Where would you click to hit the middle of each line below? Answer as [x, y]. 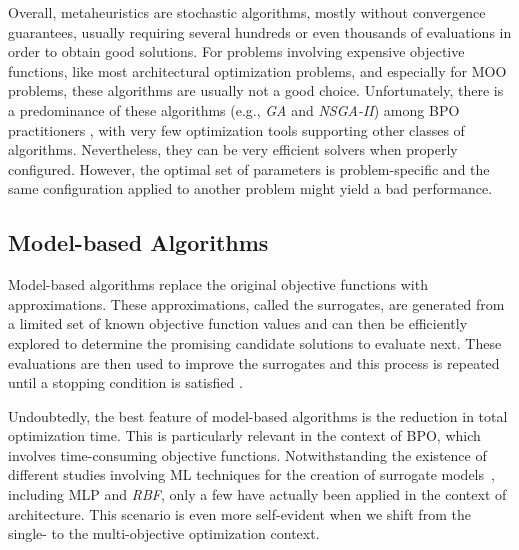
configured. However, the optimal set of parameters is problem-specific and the [249, 168]
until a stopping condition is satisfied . [125, 382]
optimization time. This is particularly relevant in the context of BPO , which [244, 435]
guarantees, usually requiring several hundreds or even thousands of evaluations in [260, 31]
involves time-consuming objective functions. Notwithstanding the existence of [247, 454]
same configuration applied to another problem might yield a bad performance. [250, 188]
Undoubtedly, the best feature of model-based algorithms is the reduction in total [258, 415]
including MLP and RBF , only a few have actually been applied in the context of [257, 494]
